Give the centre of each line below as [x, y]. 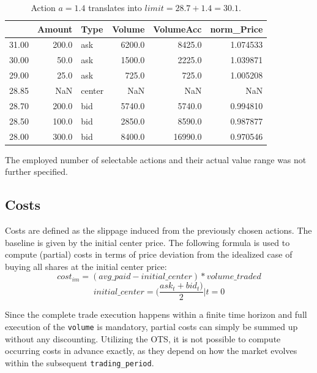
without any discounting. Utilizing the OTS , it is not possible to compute [143, 338]
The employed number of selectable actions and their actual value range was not [156, 159]
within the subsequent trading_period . [80, 362]
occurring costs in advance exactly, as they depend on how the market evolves [151, 351]
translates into [115, 7]
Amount [55, 29]
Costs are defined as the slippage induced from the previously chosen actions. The [158, 230]
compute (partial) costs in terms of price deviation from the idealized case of [149, 254]
